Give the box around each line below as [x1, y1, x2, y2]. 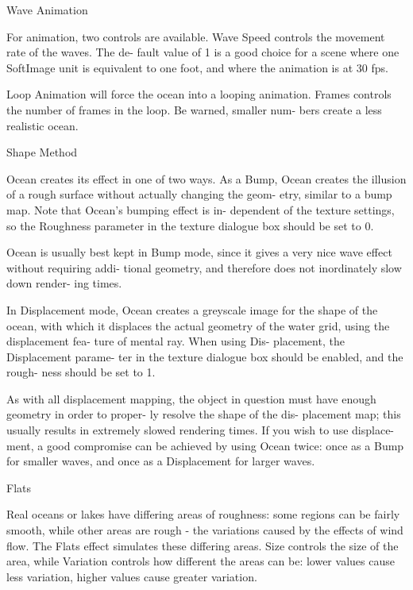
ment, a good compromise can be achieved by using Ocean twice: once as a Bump [6, 437, 404, 453]
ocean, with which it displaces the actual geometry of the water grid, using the [6, 317, 390, 334]
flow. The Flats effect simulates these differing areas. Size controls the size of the [6, 537, 399, 553]
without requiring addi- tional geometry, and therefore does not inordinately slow [6, 259, 402, 276]
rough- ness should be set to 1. [6, 364, 156, 380]
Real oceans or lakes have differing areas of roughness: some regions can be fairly [6, 506, 400, 523]
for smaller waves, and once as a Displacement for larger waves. [6, 453, 315, 469]
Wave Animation [6, 2, 88, 17]
